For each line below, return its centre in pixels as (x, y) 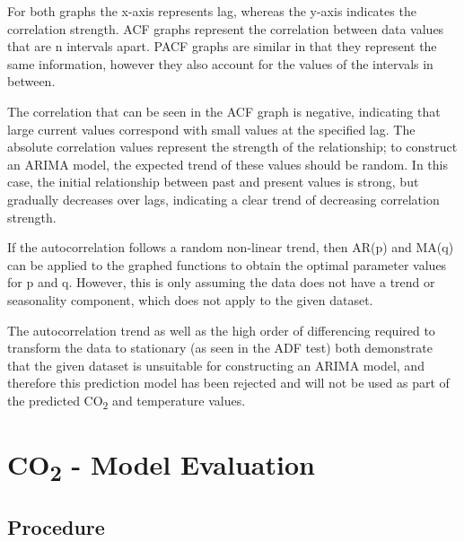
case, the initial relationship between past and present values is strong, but (213, 182)
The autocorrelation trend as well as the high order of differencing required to (221, 330)
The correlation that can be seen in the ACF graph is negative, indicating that (224, 111)
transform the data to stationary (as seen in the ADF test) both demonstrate (220, 348)
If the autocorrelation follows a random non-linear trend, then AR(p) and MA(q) (231, 247)
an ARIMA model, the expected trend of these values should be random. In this (228, 164)
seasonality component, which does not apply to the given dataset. (190, 299)
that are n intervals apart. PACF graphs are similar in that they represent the (222, 46)
